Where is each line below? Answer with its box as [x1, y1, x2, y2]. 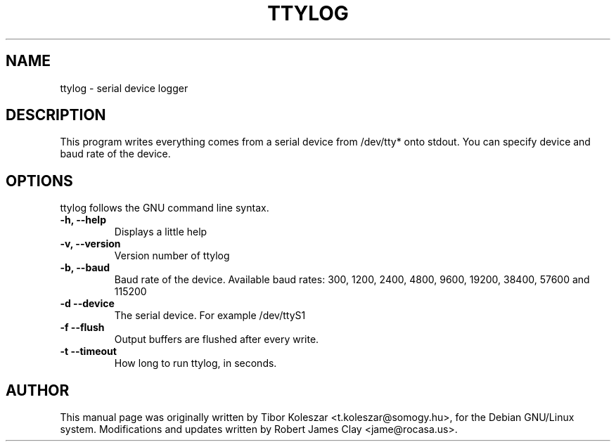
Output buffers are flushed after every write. [114, 333, 319, 346]
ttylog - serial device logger [60, 82, 188, 94]
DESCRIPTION [6, 106, 106, 124]
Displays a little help [114, 226, 207, 238]
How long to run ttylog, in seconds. [114, 357, 277, 370]
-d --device [60, 297, 115, 310]
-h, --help [60, 214, 106, 226]
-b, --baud [60, 261, 110, 274]
